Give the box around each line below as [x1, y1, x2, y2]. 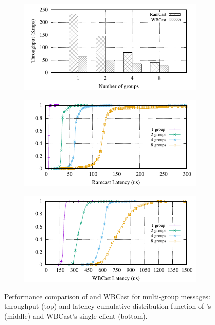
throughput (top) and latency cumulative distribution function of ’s [4, 301, 211, 311]
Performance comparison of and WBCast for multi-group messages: [4, 291, 211, 301]
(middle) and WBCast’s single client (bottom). [4, 310, 148, 321]
